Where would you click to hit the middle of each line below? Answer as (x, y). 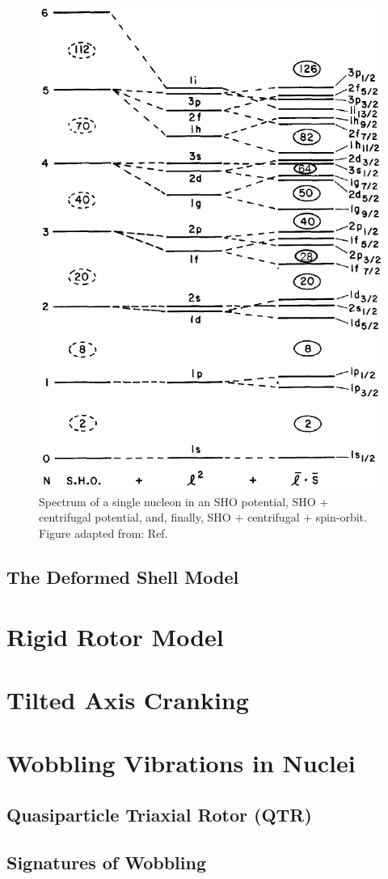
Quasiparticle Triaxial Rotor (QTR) (159, 814)
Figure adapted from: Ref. (103, 533)
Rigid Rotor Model (115, 636)
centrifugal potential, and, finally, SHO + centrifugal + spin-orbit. (203, 517)
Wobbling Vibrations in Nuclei (181, 763)
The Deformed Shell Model (123, 577)
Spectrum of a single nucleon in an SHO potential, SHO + (184, 501)
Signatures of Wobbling (107, 862)
